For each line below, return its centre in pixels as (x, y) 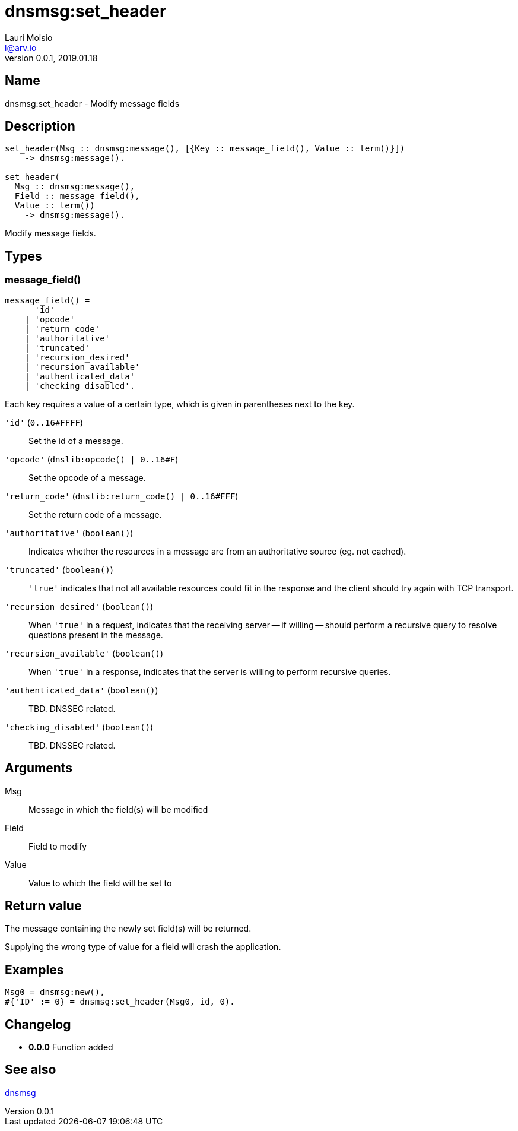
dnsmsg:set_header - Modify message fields (92, 103)
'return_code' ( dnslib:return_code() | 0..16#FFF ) (122, 496)
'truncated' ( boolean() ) (59, 569)
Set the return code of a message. (95, 514)
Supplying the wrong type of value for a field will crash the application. (143, 947)
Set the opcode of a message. (87, 477)
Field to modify (58, 846)
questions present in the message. (96, 635)
